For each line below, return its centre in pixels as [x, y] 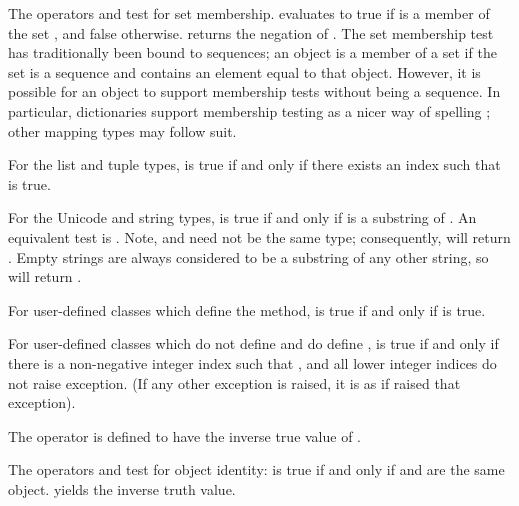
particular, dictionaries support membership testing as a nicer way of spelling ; [249, 110]
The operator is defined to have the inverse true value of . [185, 435]
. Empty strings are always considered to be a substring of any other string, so [248, 256]
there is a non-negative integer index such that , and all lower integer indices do [252, 362]
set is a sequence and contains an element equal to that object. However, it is [244, 71]
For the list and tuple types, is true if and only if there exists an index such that [254, 164]
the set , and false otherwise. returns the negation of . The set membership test [251, 32]
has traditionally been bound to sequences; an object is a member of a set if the [252, 52]
